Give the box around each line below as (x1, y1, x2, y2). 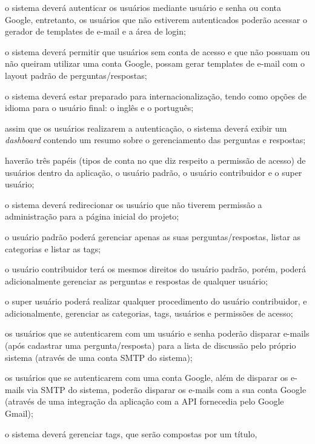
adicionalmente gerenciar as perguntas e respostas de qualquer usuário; (5, 274, 268, 287)
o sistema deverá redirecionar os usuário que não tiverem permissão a (5, 198, 262, 210)
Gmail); (5, 407, 33, 420)
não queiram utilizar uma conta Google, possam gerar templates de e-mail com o (5, 57, 305, 70)
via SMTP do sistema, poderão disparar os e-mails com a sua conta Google (27, 383, 307, 395)
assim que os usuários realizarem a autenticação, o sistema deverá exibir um (5, 121, 287, 134)
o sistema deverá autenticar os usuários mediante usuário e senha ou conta (5, 1, 282, 13)
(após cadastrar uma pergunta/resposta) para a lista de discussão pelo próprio (5, 339, 296, 352)
